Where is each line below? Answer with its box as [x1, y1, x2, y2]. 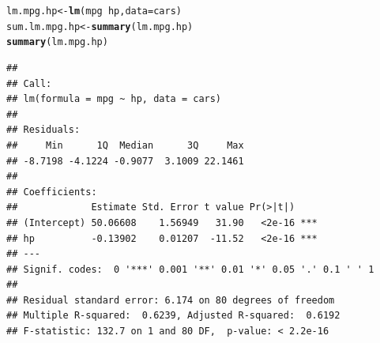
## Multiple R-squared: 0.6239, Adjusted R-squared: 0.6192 [6, 310, 340, 322]
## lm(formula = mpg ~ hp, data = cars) [6, 93, 222, 105]
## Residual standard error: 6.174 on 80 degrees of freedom [6, 294, 335, 306]
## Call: [6, 77, 52, 89]
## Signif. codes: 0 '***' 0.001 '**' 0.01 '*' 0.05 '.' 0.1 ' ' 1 [6, 263, 374, 275]
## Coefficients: [6, 186, 97, 198]
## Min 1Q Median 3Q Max [6, 139, 244, 151]
